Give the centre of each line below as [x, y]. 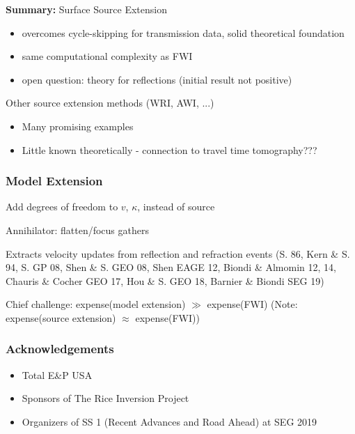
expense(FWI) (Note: [252, 304]
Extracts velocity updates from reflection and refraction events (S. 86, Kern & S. [178, 253]
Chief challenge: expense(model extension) [96, 304]
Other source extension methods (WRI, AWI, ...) [110, 103]
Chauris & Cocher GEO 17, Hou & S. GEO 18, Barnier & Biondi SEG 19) [165, 280]
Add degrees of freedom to [62, 207]
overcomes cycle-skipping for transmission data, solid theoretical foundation [183, 32]
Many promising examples [78, 126]
